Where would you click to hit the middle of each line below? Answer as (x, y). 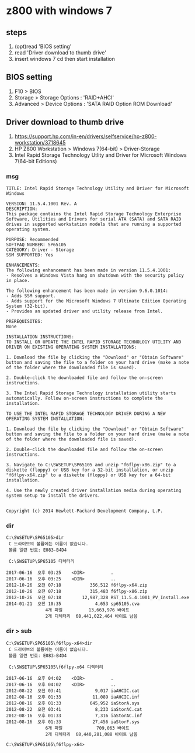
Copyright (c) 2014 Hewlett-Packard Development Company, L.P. (85, 511)
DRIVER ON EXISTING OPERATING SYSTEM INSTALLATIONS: (72, 347)
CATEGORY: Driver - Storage (40, 250)
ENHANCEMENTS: (23, 265)
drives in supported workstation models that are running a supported (94, 224)
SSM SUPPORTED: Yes (30, 255)
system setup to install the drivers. (53, 496)
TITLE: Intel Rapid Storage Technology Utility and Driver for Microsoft (98, 188)
